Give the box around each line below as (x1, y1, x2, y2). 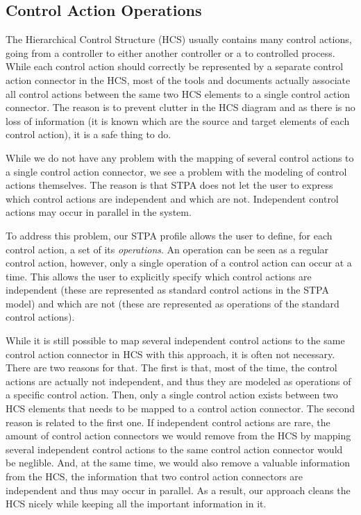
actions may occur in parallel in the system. (6, 205, 192, 219)
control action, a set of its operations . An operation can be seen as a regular (6, 242, 329, 256)
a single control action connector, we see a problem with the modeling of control (6, 164, 347, 178)
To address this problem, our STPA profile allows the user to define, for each (6, 228, 333, 242)
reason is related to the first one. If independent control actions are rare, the (6, 414, 330, 429)
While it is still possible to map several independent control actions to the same (6, 333, 345, 348)
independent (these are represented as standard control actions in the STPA (6, 282, 329, 297)
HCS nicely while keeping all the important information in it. (6, 496, 267, 511)
